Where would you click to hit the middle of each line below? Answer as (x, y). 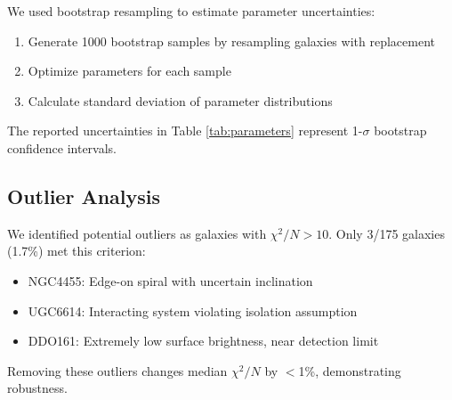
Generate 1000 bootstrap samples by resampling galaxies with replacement (231, 41)
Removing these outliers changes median (117, 370)
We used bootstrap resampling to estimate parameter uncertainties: (191, 11)
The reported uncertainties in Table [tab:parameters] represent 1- (185, 131)
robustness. (37, 388)
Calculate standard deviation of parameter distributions (180, 100)
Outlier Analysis (84, 196)
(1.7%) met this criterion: (77, 251)
